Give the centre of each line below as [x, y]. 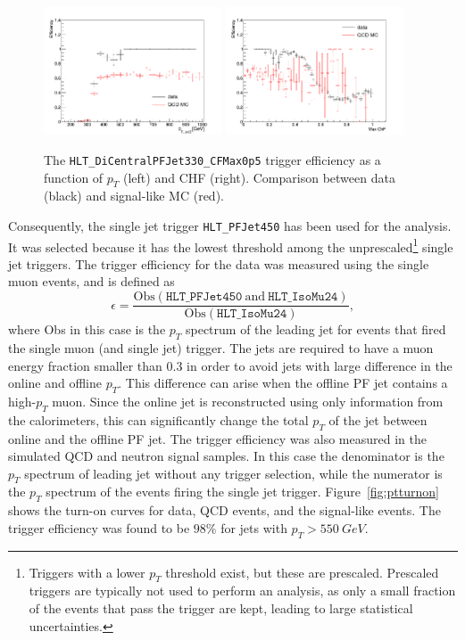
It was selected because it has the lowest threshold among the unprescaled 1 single [231, 245]
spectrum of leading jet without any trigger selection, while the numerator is [233, 473]
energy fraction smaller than [85, 365]
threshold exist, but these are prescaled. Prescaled [302, 572]
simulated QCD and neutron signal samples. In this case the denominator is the [226, 456]
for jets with [254, 527]
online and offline [55, 383]
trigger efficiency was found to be [99, 527]
